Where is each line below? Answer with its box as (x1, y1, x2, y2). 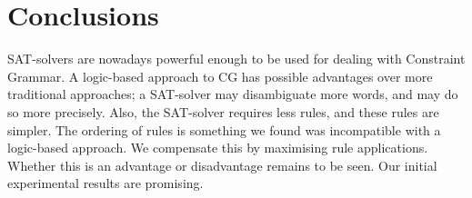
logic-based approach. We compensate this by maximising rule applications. (7, 138, 428, 157)
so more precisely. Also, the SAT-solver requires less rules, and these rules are (7, 102, 439, 121)
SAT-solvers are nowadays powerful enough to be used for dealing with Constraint (7, 49, 466, 68)
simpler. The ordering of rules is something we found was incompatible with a (7, 120, 441, 139)
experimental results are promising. (7, 173, 204, 193)
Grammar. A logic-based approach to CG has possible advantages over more (7, 66, 433, 85)
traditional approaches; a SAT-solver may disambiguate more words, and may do (7, 84, 458, 104)
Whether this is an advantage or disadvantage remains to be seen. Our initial (7, 155, 437, 174)
